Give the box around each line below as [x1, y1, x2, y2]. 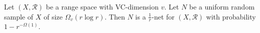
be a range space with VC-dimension [46, 1, 159, 11]
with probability [206, 11, 256, 21]
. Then [104, 11, 125, 21]
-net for [152, 11, 175, 21]
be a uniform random [189, 1, 255, 11]
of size [43, 11, 63, 21]
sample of [4, 11, 34, 21]
